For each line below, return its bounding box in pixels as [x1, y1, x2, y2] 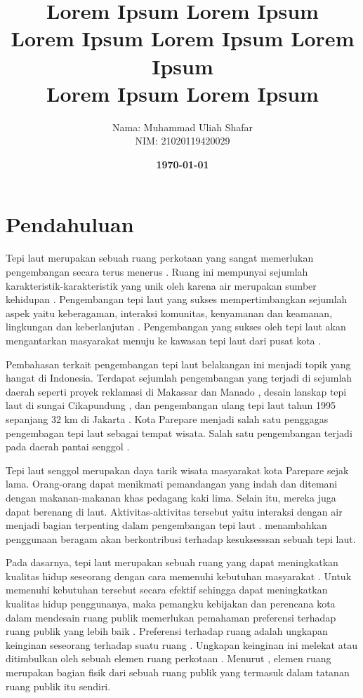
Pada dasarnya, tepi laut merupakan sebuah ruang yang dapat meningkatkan [6, 555, 338, 570]
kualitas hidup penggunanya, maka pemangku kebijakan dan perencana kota [6, 596, 336, 611]
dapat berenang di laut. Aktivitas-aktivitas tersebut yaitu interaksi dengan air [6, 504, 343, 518]
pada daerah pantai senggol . [6, 439, 130, 454]
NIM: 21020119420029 [135, 133, 230, 148]
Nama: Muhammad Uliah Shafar [112, 119, 253, 134]
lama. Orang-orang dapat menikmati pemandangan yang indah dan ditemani [6, 476, 338, 491]
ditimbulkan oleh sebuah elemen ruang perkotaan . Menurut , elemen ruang [6, 651, 331, 666]
